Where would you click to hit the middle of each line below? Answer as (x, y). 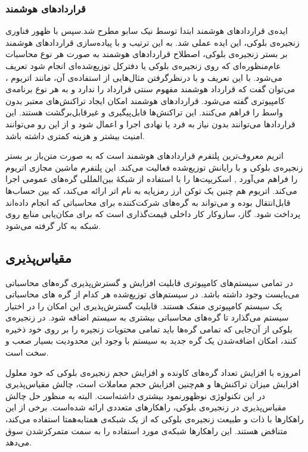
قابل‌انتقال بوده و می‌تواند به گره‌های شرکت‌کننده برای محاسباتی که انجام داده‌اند (148, 202)
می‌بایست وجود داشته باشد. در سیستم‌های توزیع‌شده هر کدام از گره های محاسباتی (153, 294)
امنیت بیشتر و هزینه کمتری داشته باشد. (75, 135)
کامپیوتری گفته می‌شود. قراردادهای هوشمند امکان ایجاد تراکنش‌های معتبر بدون (145, 100)
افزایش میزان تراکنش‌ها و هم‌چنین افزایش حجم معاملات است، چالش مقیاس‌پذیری (152, 384)
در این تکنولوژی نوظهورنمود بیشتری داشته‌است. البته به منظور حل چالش (135, 395)
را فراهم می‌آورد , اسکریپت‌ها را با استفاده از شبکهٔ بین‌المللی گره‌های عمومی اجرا (152, 179)
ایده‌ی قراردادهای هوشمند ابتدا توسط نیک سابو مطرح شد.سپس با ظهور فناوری (147, 31)
